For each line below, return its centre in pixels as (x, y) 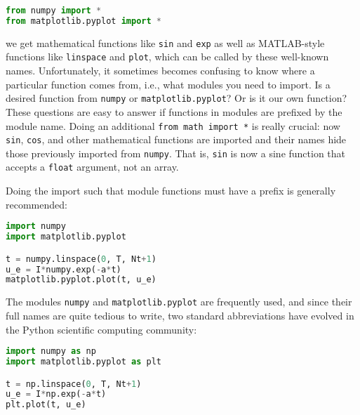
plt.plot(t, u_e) (46, 405)
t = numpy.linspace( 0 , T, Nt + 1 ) (81, 259)
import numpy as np (51, 351)
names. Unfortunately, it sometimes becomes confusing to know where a (160, 71)
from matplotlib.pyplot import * (84, 21)
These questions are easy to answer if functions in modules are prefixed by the (174, 111)
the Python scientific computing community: (101, 329)
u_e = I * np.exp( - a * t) (56, 394)
